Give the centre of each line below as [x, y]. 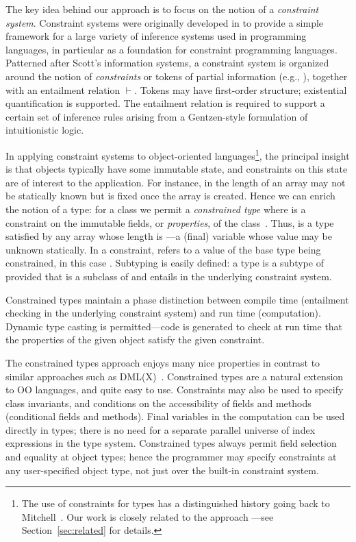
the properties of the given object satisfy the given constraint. [135, 340]
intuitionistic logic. [45, 130]
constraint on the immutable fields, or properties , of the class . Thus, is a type [170, 222]
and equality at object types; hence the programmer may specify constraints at [171, 457]
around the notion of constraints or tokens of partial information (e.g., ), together [177, 76]
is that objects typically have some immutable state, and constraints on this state [177, 169]
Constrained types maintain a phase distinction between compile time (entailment [177, 299]
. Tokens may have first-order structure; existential [241, 89]
